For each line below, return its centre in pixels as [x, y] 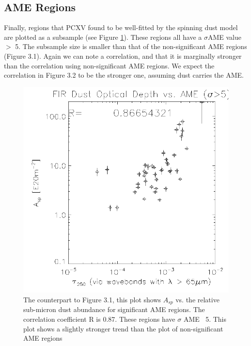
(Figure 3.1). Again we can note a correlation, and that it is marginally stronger [123, 56]
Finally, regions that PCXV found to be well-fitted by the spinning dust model [121, 27]
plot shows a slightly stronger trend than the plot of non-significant [123, 328]
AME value [224, 37]
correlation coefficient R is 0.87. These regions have [99, 319]
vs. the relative [197, 299]
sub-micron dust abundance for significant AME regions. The [114, 309]
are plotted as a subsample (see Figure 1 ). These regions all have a [103, 37]
